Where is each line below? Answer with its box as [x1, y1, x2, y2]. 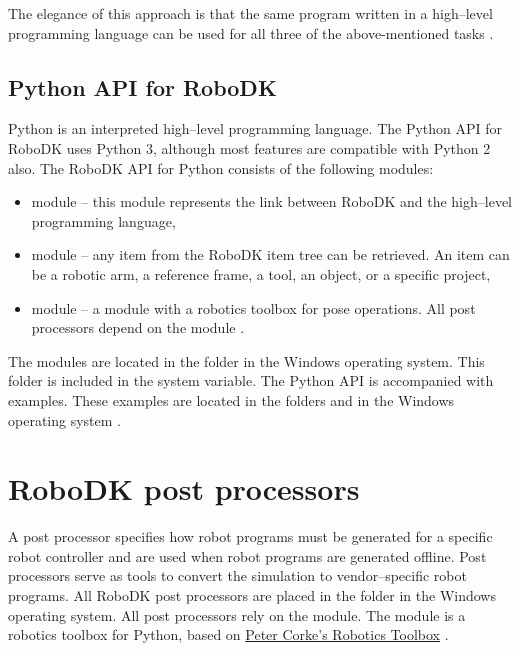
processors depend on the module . [31, 317, 245, 338]
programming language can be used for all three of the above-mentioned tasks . [8, 22, 494, 43]
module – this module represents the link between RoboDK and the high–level [31, 191, 512, 212]
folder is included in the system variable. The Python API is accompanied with [8, 370, 494, 391]
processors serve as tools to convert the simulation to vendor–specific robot [8, 565, 467, 586]
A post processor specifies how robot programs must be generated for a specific [8, 526, 493, 547]
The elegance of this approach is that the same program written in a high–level [8, 3, 493, 23]
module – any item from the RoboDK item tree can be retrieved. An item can [31, 244, 510, 265]
